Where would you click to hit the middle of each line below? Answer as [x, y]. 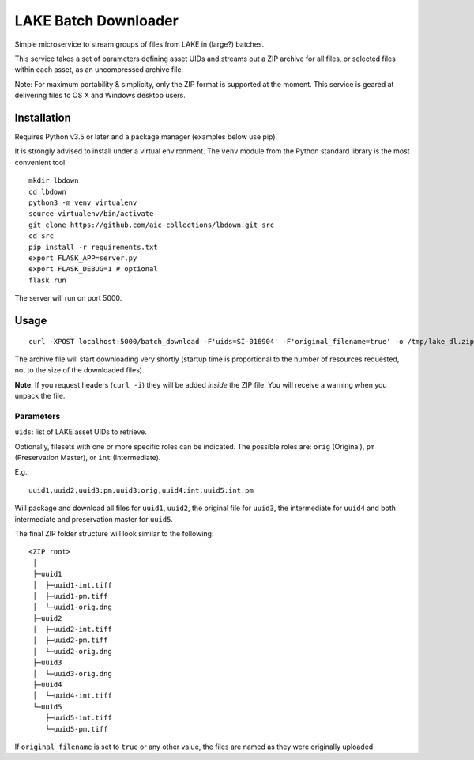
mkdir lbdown [54, 181]
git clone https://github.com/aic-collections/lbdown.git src [152, 225]
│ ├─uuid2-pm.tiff [70, 640]
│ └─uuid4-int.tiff [72, 696]
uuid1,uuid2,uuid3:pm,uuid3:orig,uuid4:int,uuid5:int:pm [141, 490]
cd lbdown [47, 191]
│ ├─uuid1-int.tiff [72, 585]
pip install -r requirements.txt [93, 247]
